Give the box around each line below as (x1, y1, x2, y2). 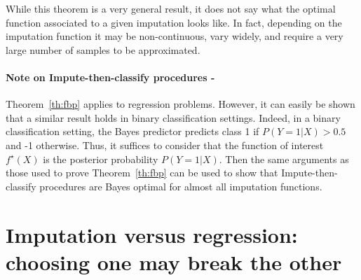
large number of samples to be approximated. (6, 42, 200, 57)
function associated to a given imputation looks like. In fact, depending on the (6, 15, 342, 29)
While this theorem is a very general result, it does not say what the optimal (6, 1, 336, 15)
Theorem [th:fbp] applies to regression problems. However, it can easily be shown (6, 97, 355, 111)
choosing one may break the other (6, 247, 342, 276)
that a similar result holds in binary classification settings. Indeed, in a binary (6, 110, 341, 125)
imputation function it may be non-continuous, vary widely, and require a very (6, 29, 343, 43)
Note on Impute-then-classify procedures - (6, 69, 215, 84)
